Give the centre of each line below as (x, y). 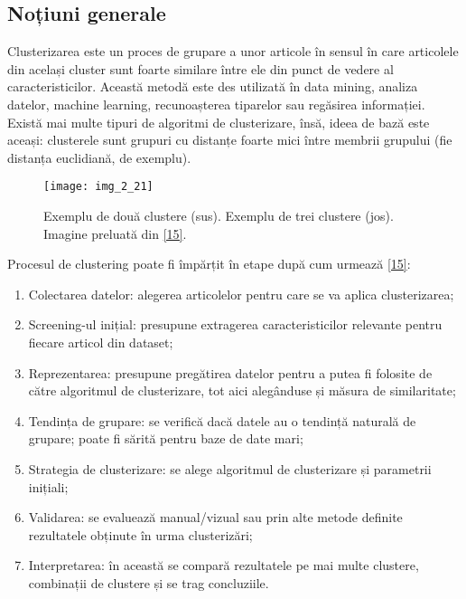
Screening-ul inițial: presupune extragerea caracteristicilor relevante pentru (235, 324)
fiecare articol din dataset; (101, 342)
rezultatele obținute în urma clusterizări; (140, 534)
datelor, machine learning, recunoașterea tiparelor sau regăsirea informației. (216, 104)
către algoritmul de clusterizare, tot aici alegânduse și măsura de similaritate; (242, 390)
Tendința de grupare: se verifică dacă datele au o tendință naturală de (222, 420)
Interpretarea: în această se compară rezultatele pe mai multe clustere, (224, 565)
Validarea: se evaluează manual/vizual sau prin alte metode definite (215, 517)
